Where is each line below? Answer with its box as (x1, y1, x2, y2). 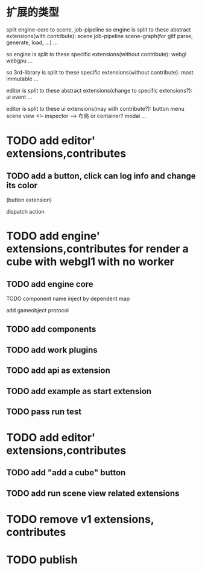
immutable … (6, 75, 39, 82)
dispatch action (6, 208, 45, 215)
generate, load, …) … (6, 39, 58, 46)
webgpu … (6, 57, 33, 64)
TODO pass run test (6, 406, 82, 416)
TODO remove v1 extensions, (6, 513, 154, 527)
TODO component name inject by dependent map (6, 295, 130, 302)
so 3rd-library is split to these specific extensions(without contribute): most (6, 68, 194, 76)
